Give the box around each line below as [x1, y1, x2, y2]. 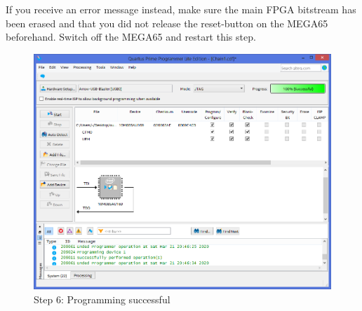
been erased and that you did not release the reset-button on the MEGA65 [6, 15, 328, 30]
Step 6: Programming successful [34, 291, 170, 306]
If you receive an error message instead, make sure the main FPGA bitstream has [6, 2, 356, 16]
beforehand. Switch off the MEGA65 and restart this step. [6, 29, 256, 44]
